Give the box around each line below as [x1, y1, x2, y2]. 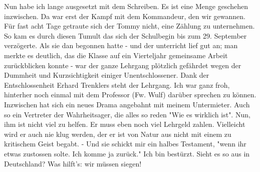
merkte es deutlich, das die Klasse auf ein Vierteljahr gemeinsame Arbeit [4, 50, 228, 60]
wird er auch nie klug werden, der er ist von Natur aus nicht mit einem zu [4, 128, 231, 139]
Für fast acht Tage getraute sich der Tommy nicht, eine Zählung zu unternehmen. [4, 21, 255, 31]
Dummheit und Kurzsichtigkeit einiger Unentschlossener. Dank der [4, 70, 209, 80]
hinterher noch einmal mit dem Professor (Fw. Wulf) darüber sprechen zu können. [4, 89, 256, 100]
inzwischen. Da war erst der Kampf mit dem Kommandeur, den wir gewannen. [4, 11, 245, 21]
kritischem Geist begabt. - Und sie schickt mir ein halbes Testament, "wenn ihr [4, 138, 246, 149]
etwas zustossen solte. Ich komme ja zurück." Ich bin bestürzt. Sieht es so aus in [4, 148, 250, 158]
